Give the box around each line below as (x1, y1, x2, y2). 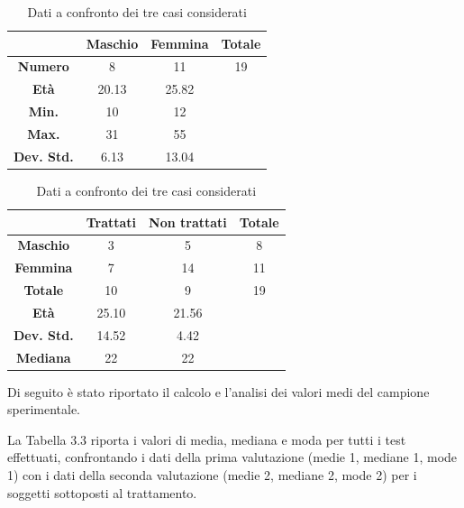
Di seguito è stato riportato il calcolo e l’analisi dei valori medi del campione (7, 382, 430, 401)
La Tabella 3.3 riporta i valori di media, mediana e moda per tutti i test (7, 429, 406, 448)
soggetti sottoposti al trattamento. (7, 483, 197, 502)
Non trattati (149, 212, 227, 231)
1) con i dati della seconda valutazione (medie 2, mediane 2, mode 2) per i (7, 466, 417, 485)
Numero (17, 57, 69, 76)
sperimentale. (7, 400, 81, 419)
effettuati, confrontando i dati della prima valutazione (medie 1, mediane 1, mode (7, 448, 458, 466)
